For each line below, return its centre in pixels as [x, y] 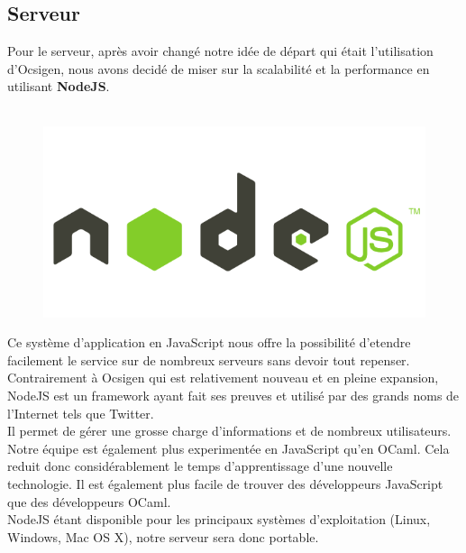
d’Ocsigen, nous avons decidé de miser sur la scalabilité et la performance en [219, 68]
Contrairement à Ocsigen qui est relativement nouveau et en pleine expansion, [223, 378]
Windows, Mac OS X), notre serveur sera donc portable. [163, 536]
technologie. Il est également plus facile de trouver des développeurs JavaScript [225, 483]
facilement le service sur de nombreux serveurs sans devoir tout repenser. [209, 359]
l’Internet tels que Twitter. [81, 413]
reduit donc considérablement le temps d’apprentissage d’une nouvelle [200, 466]
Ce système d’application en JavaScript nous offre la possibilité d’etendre [209, 342]
